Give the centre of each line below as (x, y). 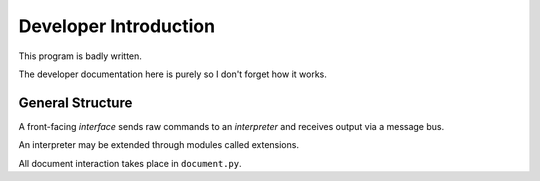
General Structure (75, 102)
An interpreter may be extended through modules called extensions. (159, 145)
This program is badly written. (80, 56)
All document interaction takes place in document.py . (130, 163)
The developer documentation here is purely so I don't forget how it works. (172, 74)
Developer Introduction (116, 26)
